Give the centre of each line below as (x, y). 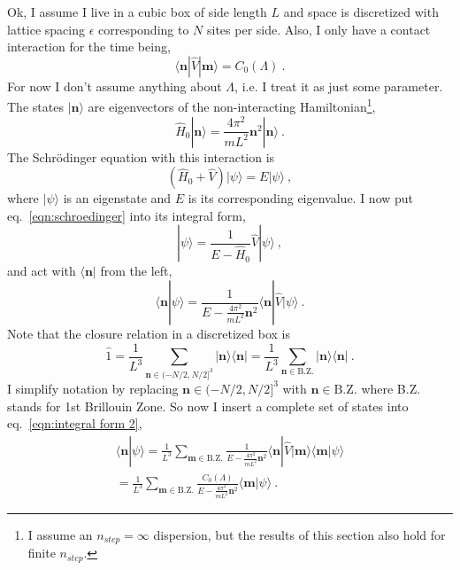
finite (42, 553)
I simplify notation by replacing (93, 388)
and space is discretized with (361, 12)
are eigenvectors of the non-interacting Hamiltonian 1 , (232, 105)
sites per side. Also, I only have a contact (319, 29)
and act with (42, 271)
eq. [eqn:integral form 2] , (75, 423)
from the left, (136, 271)
